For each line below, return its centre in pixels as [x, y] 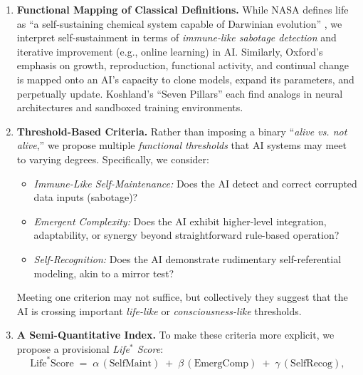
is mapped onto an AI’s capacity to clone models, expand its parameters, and [185, 79]
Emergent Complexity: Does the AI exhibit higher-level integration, [180, 221]
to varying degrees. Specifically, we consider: [113, 159]
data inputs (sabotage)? [86, 197]
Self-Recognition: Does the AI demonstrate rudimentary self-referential [188, 258]
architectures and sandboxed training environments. [130, 107]
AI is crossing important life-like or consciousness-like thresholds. [159, 310]
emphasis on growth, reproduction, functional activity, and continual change [183, 65]
